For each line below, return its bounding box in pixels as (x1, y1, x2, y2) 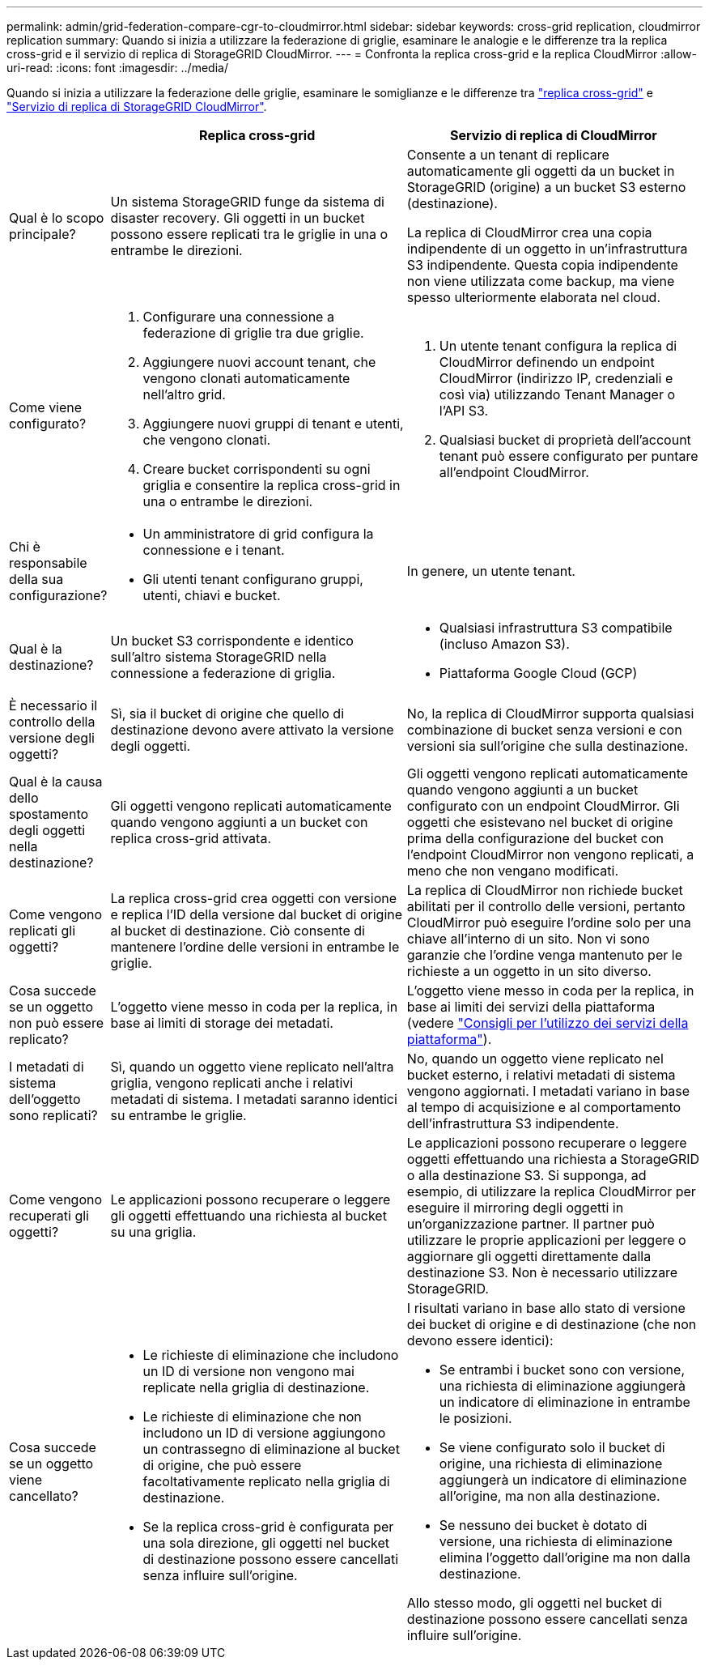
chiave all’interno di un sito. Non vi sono (406, 931, 650, 947)
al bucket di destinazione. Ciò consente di (110, 922, 365, 939)
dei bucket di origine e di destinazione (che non (406, 1316, 697, 1332)
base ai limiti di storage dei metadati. (110, 1015, 333, 1031)
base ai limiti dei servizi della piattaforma (406, 999, 656, 1015)
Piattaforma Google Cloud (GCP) (439, 665, 638, 681)
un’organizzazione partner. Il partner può (406, 1216, 655, 1232)
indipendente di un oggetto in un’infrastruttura (406, 241, 688, 257)
